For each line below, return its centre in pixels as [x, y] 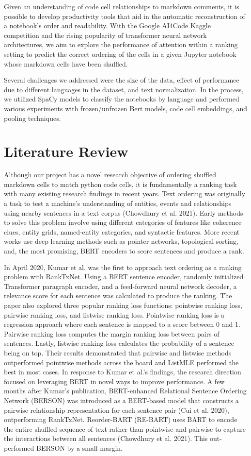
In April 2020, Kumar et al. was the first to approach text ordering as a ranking [123, 267]
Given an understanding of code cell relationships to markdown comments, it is [122, 6]
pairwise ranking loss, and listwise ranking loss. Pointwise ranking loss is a [114, 314]
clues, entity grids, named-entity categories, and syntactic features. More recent [122, 231]
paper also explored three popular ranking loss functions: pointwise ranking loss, [123, 305]
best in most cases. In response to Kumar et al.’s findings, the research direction [123, 372]
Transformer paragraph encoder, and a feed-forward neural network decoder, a [120, 286]
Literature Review [66, 151]
